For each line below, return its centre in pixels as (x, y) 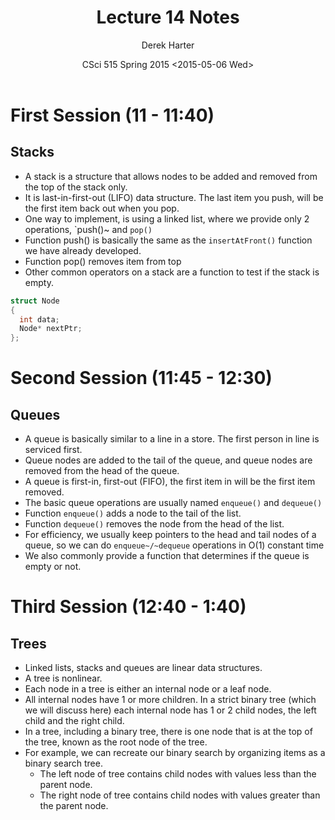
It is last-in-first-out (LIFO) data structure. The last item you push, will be (174, 197)
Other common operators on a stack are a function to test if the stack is (172, 272)
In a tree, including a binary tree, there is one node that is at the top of (168, 732)
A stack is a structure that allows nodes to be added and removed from (171, 176)
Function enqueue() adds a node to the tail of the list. (133, 513)
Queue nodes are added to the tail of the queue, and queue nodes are (168, 460)
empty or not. (53, 567)
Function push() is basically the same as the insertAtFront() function (168, 240)
